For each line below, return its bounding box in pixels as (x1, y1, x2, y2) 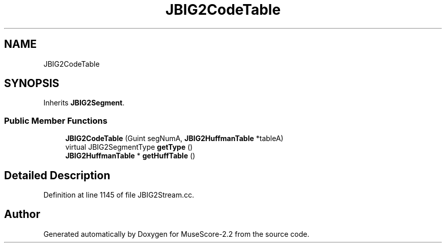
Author (4, 208, 40, 221)
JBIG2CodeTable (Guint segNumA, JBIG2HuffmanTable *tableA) (65, 134, 284, 143)
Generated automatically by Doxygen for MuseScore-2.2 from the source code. (43, 229, 310, 238)
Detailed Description (4, 169, 110, 182)
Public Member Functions (4, 115, 107, 126)
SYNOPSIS (4, 77, 60, 90)
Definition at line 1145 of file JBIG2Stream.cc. (43, 190, 194, 200)
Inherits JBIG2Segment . (43, 98, 125, 107)
